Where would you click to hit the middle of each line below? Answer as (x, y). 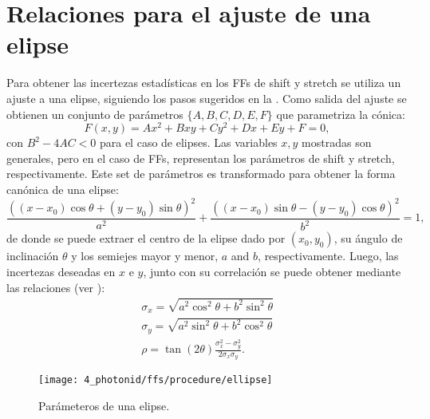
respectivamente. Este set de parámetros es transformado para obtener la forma (201, 174)
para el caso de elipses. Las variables (188, 142)
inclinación (33, 256)
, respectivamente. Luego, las (328, 256)
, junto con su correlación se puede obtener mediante (272, 272)
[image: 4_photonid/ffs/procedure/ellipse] (156, 380)
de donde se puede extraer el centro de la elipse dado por (146, 238)
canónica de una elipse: (63, 189)
